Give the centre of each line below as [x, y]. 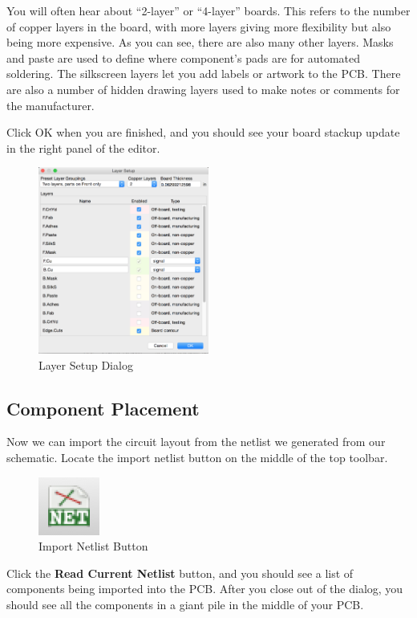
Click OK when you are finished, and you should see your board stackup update [203, 132]
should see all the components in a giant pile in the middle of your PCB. [185, 604]
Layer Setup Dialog [86, 364]
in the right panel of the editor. [83, 147]
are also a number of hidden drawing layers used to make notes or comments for [203, 89]
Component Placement [103, 408]
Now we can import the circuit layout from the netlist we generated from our [196, 442]
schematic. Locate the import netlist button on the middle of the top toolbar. [197, 457]
